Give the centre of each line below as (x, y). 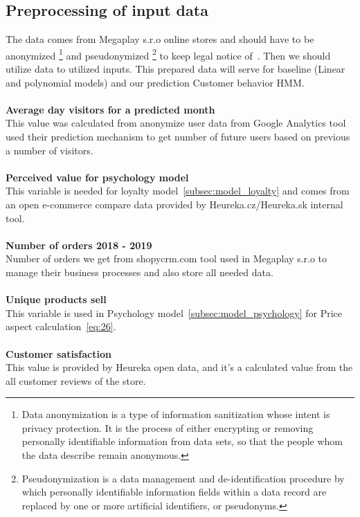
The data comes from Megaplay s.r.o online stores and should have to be (160, 39)
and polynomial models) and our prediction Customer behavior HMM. (155, 82)
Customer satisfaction (58, 353)
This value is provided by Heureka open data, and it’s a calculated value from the (179, 367)
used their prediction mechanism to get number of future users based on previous (178, 137)
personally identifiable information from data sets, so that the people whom (182, 441)
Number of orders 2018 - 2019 (79, 245)
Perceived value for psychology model (97, 177)
